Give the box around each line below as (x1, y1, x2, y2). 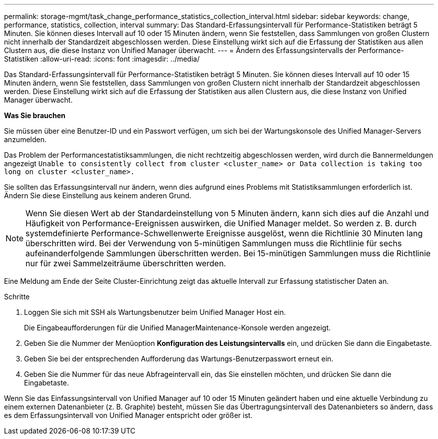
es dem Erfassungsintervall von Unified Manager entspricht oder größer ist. (4, 411, 252, 419)
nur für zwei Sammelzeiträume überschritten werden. (25, 258, 226, 268)
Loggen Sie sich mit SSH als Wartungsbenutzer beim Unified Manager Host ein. (24, 308, 286, 316)
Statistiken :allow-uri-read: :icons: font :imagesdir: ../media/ (4, 55, 200, 63)
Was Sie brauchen (4, 111, 65, 120)
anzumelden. (4, 135, 46, 144)
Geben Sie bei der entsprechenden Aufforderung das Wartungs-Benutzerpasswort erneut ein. (24, 354, 333, 363)
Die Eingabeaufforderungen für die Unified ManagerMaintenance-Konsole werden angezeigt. (24, 323, 331, 332)
